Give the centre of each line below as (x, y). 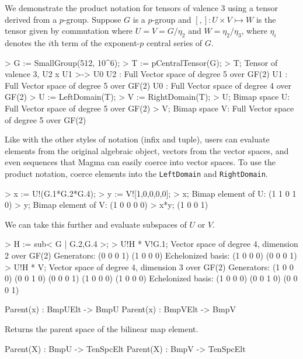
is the (266, 19)
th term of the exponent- (95, 42)
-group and (172, 19)
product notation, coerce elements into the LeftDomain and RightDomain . (136, 173)
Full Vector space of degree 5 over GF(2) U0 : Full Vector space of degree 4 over (148, 85)
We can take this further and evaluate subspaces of (96, 224)
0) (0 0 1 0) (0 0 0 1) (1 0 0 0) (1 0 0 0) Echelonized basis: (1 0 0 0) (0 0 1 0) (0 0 (151, 278)
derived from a (31, 19)
